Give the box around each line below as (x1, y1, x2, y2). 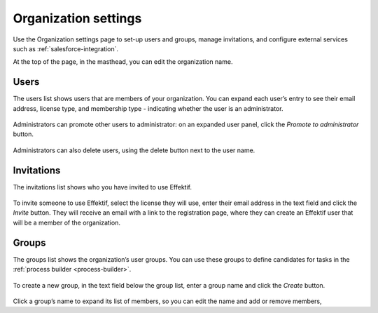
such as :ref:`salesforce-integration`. (13, 44, 119, 53)
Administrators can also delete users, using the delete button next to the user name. (13, 146, 255, 154)
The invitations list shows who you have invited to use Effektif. (13, 182, 192, 191)
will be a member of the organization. (13, 218, 120, 227)
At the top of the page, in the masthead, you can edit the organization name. (13, 58, 233, 66)
